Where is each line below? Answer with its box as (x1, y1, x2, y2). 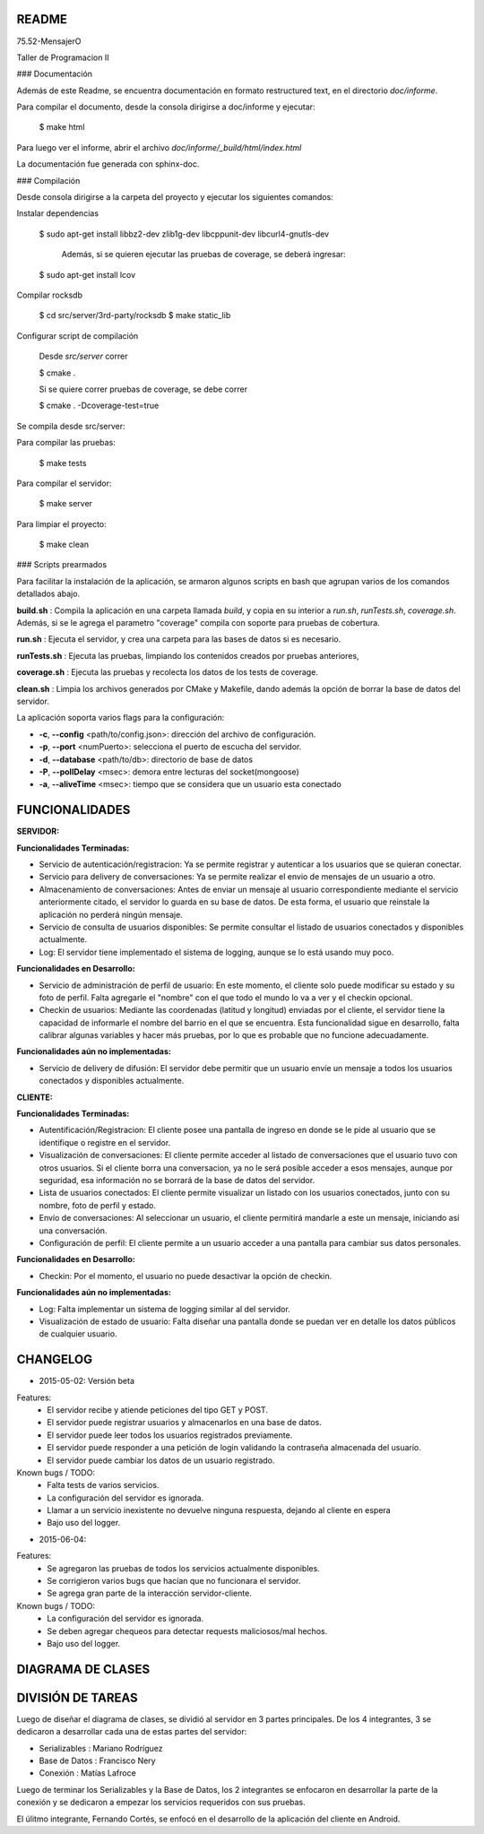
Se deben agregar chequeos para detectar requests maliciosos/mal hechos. (47, 1625, 328, 1636)
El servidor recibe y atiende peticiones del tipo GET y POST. (47, 1404, 269, 1415)
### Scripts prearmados (16, 559, 108, 570)
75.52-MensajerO (16, 36, 82, 47)
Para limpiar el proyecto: (16, 518, 107, 529)
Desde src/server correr (39, 350, 128, 362)
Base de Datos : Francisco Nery (39, 1755, 156, 1766)
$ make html (39, 122, 85, 133)
